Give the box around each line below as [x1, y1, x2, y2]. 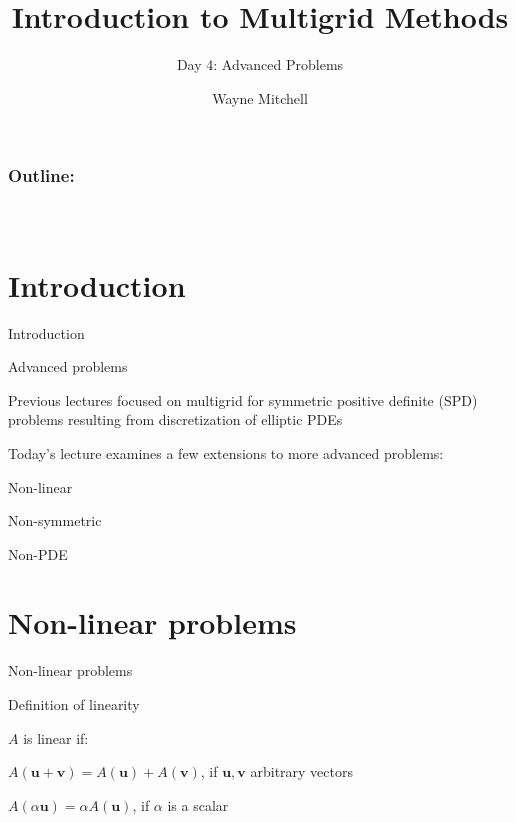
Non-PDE [8, 543, 68, 564]
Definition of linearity [8, 694, 140, 715]
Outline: [8, 163, 75, 188]
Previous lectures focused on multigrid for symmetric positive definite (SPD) [8, 389, 478, 410]
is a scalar [167, 794, 229, 815]
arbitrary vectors [250, 761, 353, 782]
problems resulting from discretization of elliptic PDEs [8, 409, 343, 430]
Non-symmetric [8, 510, 102, 531]
